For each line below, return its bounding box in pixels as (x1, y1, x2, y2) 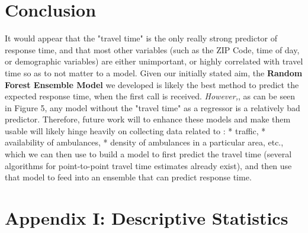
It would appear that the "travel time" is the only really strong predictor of (5, 32, 278, 44)
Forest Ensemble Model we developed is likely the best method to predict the (5, 78, 299, 90)
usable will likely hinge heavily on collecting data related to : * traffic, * (5, 124, 266, 137)
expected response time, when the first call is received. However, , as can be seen (5, 90, 296, 102)
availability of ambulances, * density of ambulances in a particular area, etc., (5, 136, 284, 148)
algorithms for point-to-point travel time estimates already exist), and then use (5, 159, 292, 171)
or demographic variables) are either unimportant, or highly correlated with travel (5, 55, 303, 67)
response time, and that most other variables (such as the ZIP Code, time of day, (5, 43, 300, 56)
